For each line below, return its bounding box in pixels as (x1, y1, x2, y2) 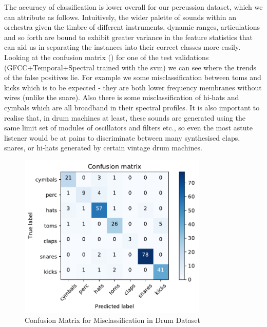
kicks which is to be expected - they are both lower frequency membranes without (4, 82, 262, 92)
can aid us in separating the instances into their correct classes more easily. (4, 42, 241, 52)
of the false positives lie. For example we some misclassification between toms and (4, 72, 261, 83)
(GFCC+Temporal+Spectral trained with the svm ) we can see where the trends (4, 62, 257, 72)
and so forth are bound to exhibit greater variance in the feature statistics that (4, 31, 253, 42)
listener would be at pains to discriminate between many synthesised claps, (4, 132, 240, 143)
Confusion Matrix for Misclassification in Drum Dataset (25, 315, 200, 325)
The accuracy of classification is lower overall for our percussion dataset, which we (4, 2, 263, 12)
